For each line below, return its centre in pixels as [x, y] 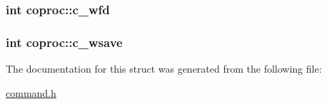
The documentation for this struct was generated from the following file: [164, 69]
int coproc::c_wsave [64, 42]
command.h [31, 92]
